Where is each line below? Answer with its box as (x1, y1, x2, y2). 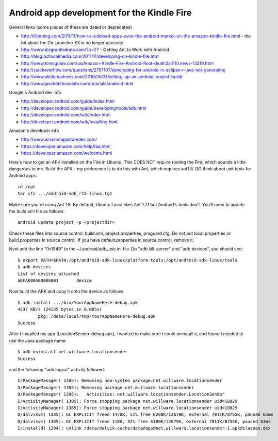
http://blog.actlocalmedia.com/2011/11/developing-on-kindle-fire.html (21, 53, 160, 59)
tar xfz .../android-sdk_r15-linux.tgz (17, 191, 113, 196)
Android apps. (9, 173, 37, 179)
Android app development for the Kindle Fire (9, 7, 192, 18)
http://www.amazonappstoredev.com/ (21, 136, 97, 143)
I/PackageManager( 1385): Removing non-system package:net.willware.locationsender (17, 378, 223, 383)
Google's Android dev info (9, 90, 62, 96)
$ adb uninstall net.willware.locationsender (17, 349, 128, 355)
